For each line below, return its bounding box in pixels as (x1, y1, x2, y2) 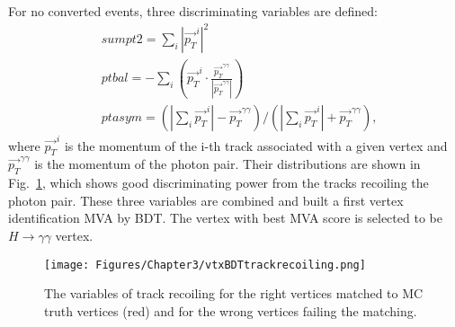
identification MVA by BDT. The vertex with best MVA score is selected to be (8, 208, 442, 227)
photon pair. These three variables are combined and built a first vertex (8, 190, 404, 209)
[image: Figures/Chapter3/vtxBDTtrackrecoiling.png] (44, 258, 366, 271)
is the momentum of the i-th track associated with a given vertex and (64, 136, 448, 155)
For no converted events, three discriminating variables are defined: (8, 2, 378, 20)
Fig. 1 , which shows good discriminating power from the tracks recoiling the (8, 173, 429, 192)
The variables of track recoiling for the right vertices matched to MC (44, 284, 424, 303)
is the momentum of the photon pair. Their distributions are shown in (34, 155, 421, 173)
